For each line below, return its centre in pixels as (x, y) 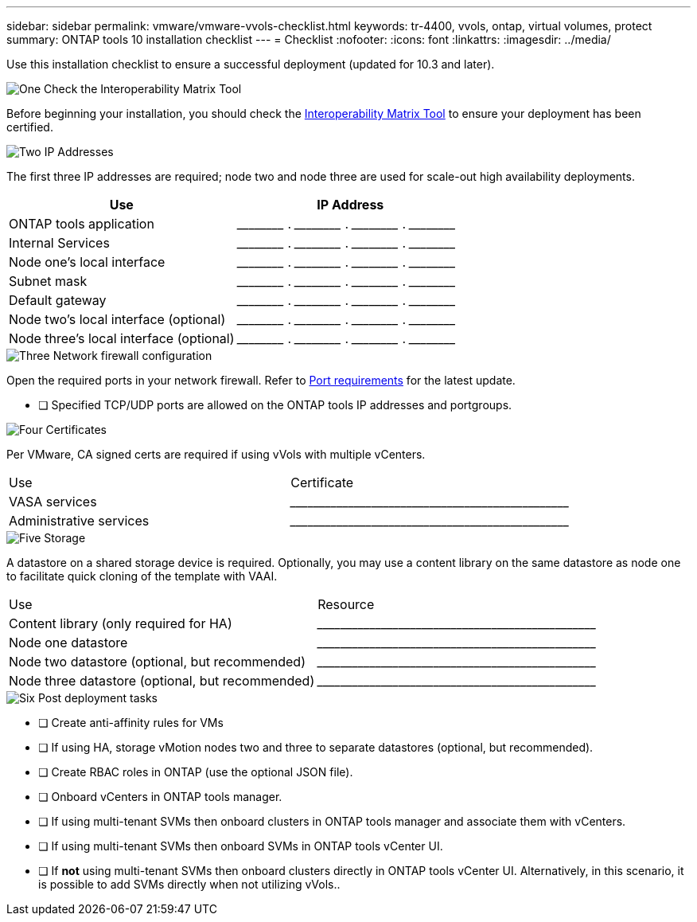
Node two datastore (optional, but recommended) (157, 662)
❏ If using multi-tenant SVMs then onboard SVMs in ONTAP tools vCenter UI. (241, 846)
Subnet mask (48, 281)
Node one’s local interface (87, 262)
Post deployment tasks (97, 698)
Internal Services (59, 243)
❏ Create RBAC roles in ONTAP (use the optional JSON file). (196, 772)
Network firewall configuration (132, 356)
